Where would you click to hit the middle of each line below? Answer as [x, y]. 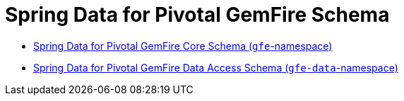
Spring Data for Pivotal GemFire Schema [197, 15]
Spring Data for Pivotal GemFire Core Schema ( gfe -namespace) [183, 46]
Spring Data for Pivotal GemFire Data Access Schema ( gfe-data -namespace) [216, 67]
